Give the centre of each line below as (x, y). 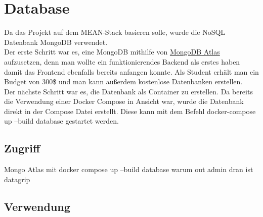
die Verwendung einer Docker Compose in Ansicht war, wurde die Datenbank (124, 101)
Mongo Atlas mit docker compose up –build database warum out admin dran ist (129, 169)
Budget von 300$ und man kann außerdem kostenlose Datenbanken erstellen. (123, 82)
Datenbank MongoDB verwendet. (56, 42)
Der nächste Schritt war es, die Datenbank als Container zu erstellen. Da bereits (128, 91)
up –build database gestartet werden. (61, 121)
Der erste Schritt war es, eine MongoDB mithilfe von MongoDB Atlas (112, 52)
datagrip (17, 179)
